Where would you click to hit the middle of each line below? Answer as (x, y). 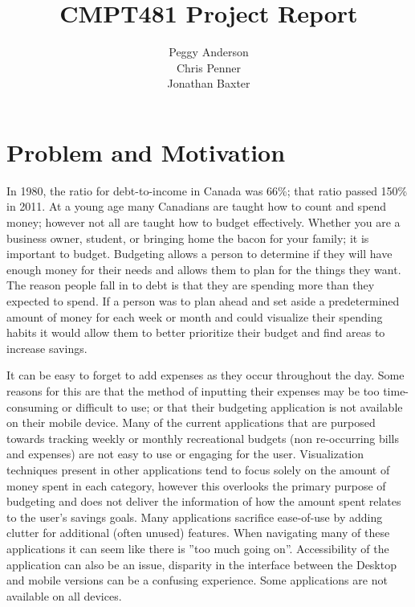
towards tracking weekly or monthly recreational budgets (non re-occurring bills (203, 438)
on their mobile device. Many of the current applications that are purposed (191, 422)
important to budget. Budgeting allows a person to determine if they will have (199, 254)
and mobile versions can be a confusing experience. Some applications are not (197, 580)
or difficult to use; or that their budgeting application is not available (232, 406)
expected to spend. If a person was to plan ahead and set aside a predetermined (203, 301)
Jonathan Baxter (209, 83)
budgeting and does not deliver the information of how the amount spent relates (204, 501)
